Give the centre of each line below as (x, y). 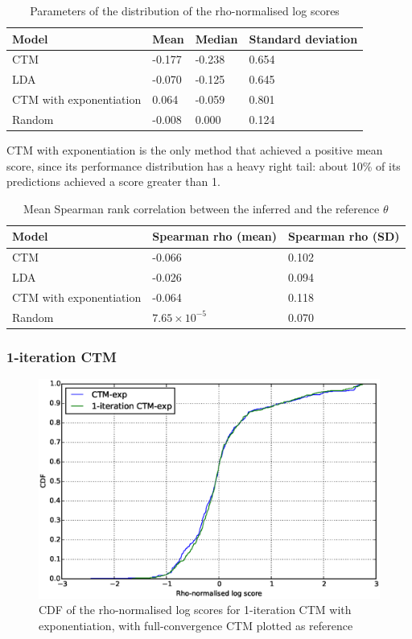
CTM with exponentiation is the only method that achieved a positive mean (195, 150)
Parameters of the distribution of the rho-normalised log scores (185, 10)
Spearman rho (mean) (215, 236)
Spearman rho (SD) (344, 236)
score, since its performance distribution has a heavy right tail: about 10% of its (204, 165)
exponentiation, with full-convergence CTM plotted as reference (196, 625)
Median (216, 38)
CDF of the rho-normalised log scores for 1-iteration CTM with (195, 610)
